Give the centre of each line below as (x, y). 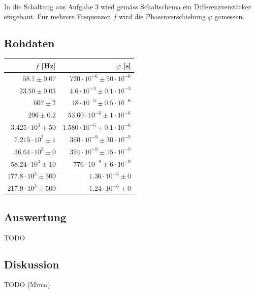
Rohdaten (29, 43)
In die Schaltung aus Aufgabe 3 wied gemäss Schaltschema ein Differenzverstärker (127, 6)
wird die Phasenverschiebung (162, 16)
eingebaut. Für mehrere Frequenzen (58, 16)
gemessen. (230, 16)
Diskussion (32, 264)
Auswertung (35, 217)
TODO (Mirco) (27, 284)
